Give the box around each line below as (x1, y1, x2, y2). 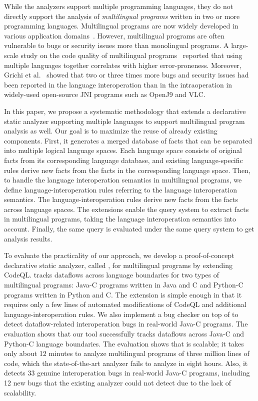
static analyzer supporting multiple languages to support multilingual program (4, 115, 245, 126)
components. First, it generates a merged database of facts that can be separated (4, 135, 252, 145)
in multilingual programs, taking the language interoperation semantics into (4, 213, 236, 224)
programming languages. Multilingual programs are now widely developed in (4, 20, 238, 31)
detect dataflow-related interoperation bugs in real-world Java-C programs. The (4, 318, 248, 329)
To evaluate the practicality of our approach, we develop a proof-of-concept (4, 250, 234, 260)
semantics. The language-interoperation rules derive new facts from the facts (4, 194, 238, 204)
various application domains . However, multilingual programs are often (4, 30, 224, 40)
